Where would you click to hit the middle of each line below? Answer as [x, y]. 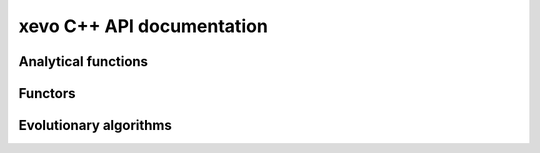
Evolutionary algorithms [95, 125]
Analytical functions [83, 61]
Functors [47, 93]
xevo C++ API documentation [143, 26]
